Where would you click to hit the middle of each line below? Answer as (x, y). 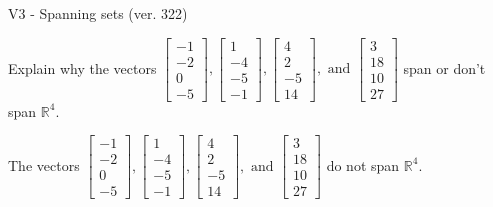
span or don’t (444, 67)
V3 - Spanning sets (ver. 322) (98, 13)
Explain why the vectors (82, 67)
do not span (363, 164)
